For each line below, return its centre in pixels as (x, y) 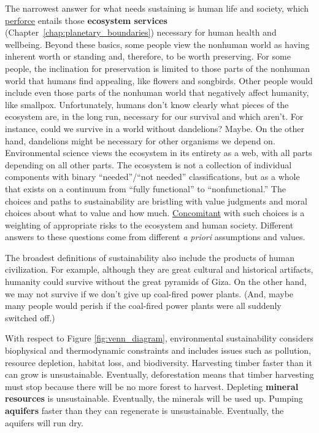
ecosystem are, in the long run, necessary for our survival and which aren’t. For (154, 116)
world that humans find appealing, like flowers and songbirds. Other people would (159, 80)
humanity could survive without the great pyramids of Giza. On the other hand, (156, 282)
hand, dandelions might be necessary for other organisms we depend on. (140, 140)
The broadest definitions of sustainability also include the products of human (150, 257)
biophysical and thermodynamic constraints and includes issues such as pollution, (158, 350)
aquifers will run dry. (44, 422)
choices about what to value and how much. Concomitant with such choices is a (155, 213)
